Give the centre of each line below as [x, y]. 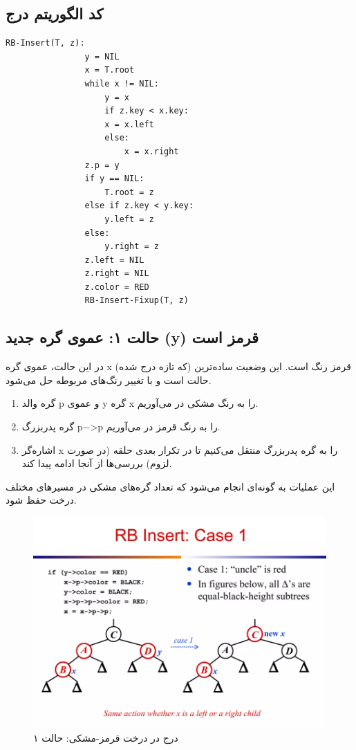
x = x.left [129, 124]
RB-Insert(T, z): [45, 43]
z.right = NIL [117, 274]
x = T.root [110, 70]
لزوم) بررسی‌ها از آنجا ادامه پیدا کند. [97, 463]
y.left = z [129, 219]
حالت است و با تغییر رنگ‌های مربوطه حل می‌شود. [109, 379]
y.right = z [132, 247]
